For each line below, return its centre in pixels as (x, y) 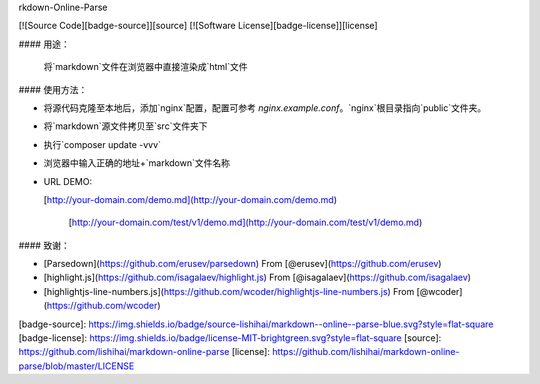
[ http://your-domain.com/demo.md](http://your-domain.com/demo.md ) (190, 199)
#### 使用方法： (53, 89)
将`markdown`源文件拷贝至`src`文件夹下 (125, 126)
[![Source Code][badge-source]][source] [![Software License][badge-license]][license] (198, 26)
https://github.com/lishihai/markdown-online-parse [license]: (144, 352)
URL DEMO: (68, 181)
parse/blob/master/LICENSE (76, 366)
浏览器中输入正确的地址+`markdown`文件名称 (136, 163)
